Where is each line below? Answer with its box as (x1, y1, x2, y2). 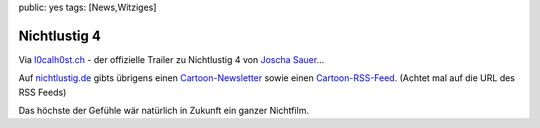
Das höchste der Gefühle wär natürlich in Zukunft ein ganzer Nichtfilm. (18, 105, 310, 117)
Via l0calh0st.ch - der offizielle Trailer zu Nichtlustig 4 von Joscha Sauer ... (18, 53, 325, 65)
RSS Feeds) (18, 86, 67, 98)
